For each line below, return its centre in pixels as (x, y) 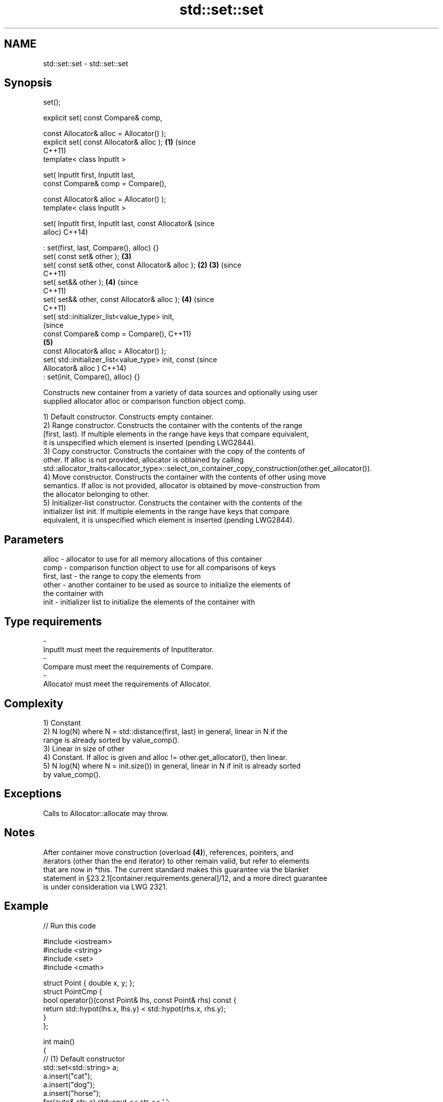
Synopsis (28, 83)
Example (26, 906)
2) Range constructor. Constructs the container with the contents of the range (173, 426)
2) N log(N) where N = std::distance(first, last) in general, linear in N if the (165, 731)
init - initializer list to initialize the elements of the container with (149, 602)
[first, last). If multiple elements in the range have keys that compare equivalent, (176, 434)
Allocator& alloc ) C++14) (85, 368)
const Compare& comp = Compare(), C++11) (117, 334)
